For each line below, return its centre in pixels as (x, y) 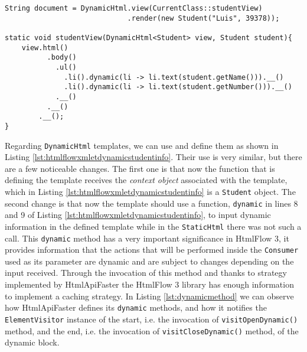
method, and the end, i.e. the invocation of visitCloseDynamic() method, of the (152, 330)
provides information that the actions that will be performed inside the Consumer (152, 250)
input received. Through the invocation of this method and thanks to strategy (146, 273)
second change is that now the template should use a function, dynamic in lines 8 (151, 203)
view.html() (45, 48)
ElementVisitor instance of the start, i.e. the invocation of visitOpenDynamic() (151, 319)
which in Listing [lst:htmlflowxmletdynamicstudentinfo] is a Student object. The (150, 191)
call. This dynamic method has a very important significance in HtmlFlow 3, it (147, 238)
